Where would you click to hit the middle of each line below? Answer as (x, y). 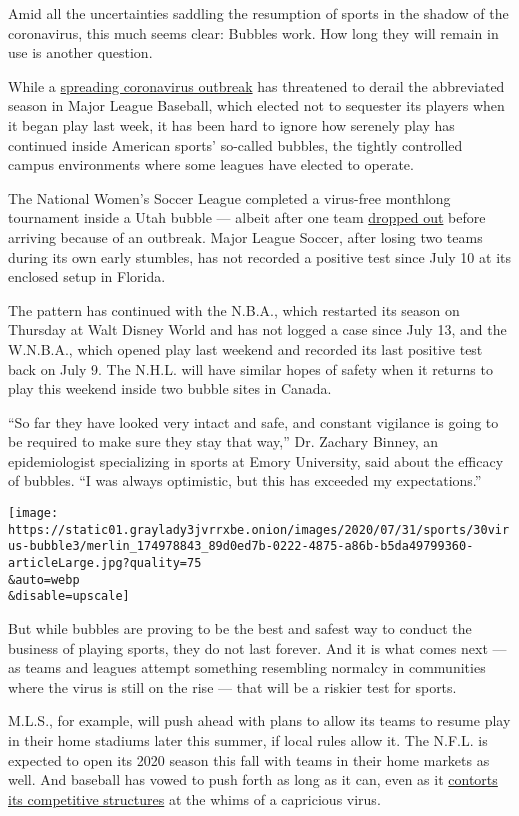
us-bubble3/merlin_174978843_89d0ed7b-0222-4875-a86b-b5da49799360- (241, 546)
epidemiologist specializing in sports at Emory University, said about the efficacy (256, 460)
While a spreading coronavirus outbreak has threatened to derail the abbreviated (256, 85)
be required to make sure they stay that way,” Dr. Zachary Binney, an (223, 441)
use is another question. (80, 52)
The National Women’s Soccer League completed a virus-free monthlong (229, 197)
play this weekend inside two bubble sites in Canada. (170, 388)
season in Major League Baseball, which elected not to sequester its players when (256, 105)
